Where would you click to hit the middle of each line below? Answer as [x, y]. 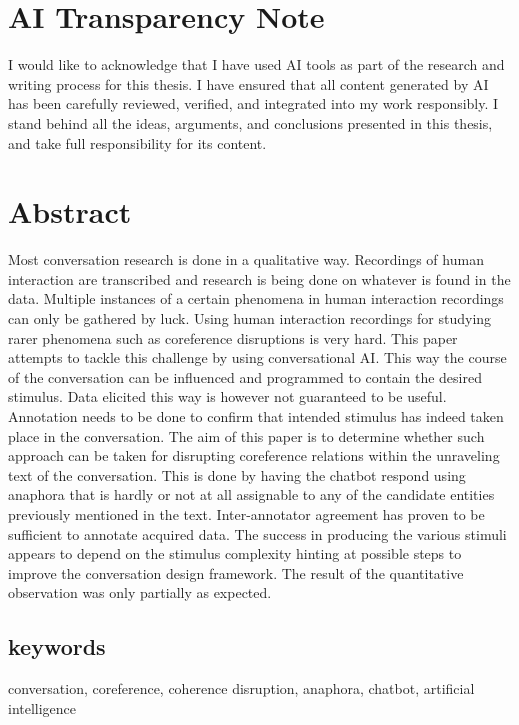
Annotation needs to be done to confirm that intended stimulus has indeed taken [256, 415]
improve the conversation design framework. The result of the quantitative [236, 572]
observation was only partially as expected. [140, 592]
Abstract [70, 211]
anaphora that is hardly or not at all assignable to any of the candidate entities [251, 494]
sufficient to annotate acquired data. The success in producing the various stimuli [257, 533]
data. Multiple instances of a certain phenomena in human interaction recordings [256, 298]
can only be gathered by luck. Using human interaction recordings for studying [250, 318]
